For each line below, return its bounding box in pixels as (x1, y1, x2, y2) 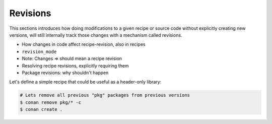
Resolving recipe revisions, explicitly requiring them (22, 63, 129, 69)
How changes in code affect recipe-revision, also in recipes (22, 41, 146, 47)
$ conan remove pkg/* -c (20, 99, 82, 105)
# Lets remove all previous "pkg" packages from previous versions (20, 92, 190, 98)
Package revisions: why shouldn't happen (22, 70, 109, 76)
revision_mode (22, 48, 57, 54)
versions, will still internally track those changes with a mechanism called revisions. (9, 32, 182, 38)
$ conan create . (20, 106, 63, 112)
